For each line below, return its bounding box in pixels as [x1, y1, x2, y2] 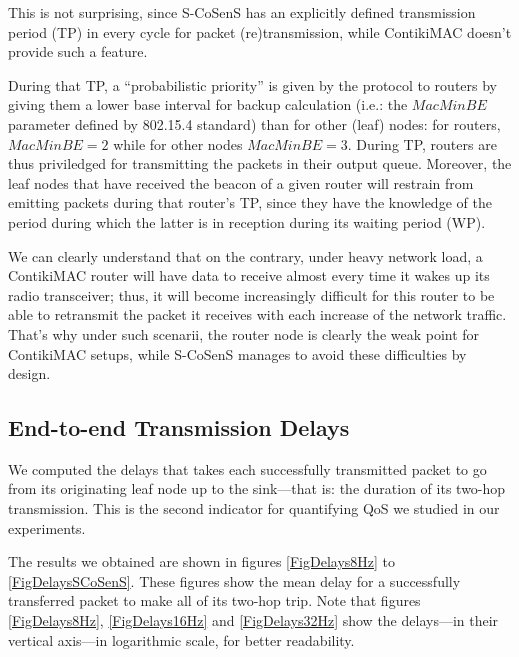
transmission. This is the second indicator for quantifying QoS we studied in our [8, 498, 500, 519]
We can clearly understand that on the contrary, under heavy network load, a [8, 245, 483, 266]
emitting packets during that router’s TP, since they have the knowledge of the [8, 192, 492, 213]
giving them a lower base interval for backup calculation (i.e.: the [8, 94, 408, 115]
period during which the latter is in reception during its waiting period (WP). [8, 211, 486, 232]
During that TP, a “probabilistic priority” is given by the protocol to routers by [8, 74, 498, 95]
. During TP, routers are [347, 133, 497, 154]
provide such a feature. [8, 41, 148, 62]
